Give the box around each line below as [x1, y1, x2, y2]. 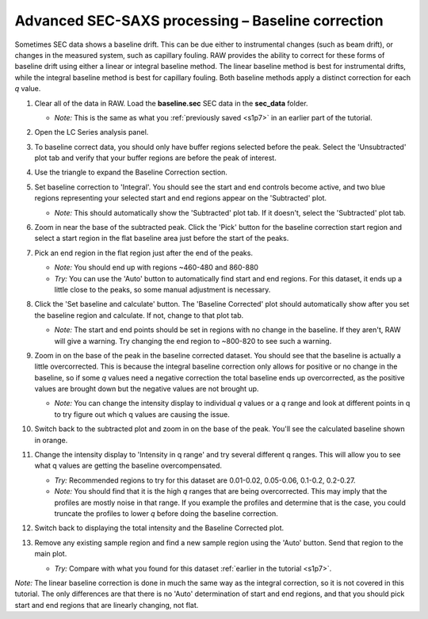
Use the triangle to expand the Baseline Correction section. [34, 167, 227, 178]
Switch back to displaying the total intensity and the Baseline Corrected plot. [34, 523, 285, 533]
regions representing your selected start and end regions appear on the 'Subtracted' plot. [34, 193, 327, 203]
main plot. [34, 549, 67, 559]
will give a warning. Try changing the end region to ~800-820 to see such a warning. [54, 336, 332, 346]
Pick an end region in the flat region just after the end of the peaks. [34, 248, 254, 258]
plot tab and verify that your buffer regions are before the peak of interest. [34, 153, 277, 162]
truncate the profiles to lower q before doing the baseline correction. [54, 509, 278, 518]
